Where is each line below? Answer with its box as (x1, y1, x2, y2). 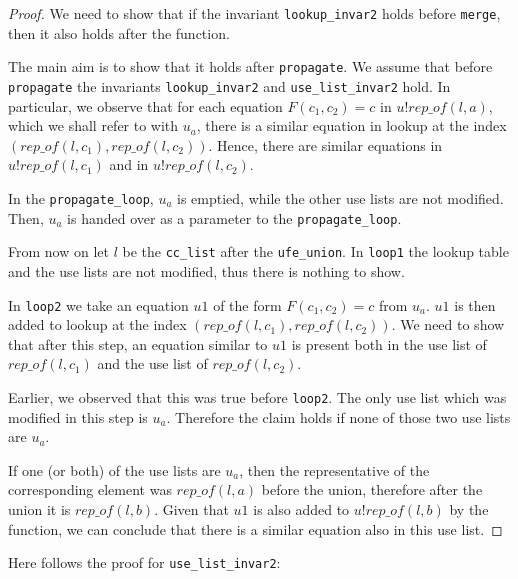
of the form (213, 294, 282, 315)
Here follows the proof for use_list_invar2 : (8, 552, 281, 573)
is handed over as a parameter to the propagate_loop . (67, 207, 402, 228)
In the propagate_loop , (8, 187, 154, 208)
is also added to (253, 498, 350, 519)
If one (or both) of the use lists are (8, 459, 221, 480)
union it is (8, 498, 71, 519)
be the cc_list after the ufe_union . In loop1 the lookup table (122, 241, 509, 262)
